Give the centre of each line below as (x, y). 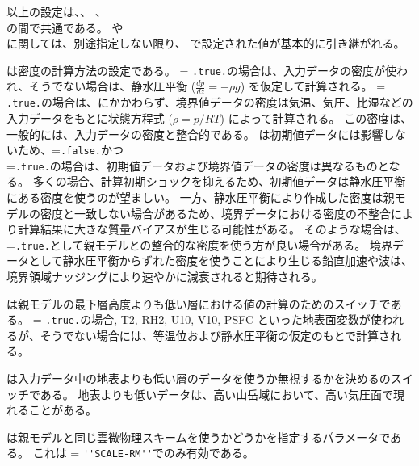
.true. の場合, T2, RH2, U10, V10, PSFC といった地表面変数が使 (214, 319)
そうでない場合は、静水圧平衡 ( (113, 86)
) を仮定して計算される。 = (313, 86)
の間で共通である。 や (65, 27)
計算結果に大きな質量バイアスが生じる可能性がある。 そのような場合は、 (212, 229)
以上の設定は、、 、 (57, 11)
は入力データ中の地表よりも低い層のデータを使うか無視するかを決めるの (199, 378)
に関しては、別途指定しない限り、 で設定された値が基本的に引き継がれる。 (206, 43)
